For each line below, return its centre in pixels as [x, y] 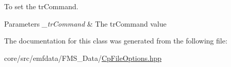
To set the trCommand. [41, 6]
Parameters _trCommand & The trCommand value [85, 23]
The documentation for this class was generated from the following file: [116, 41]
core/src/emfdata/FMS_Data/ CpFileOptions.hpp [83, 58]
